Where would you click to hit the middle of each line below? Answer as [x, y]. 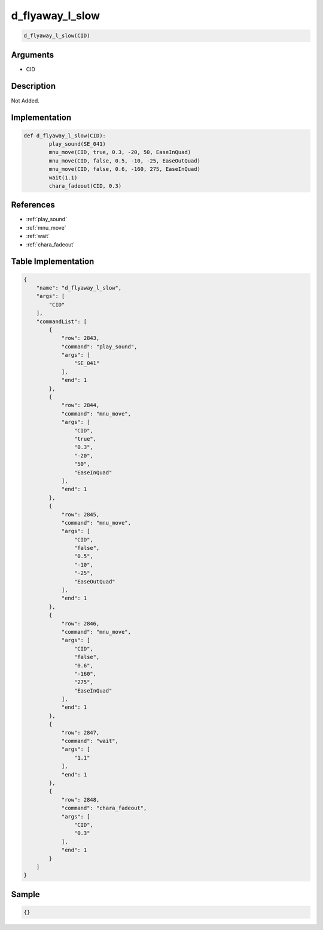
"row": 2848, [80, 800]
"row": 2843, [80, 338]
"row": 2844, [80, 405]
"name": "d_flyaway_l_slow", [79, 288]
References [33, 205]
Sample [25, 894]
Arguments [33, 55]
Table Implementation [53, 262]
